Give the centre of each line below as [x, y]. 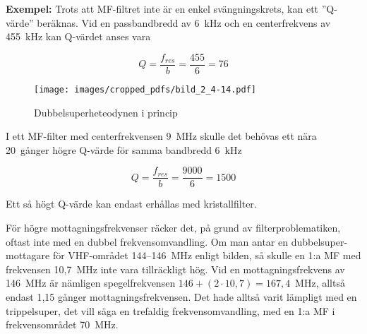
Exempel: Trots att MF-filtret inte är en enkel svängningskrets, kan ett [162, 8]
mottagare [28, 255]
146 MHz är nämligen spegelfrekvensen [91, 283]
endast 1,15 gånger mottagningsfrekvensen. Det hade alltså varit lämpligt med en [181, 296]
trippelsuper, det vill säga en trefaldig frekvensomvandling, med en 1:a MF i [170, 310]
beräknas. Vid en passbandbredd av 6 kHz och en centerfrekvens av [184, 22]
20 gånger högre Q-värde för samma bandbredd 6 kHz [124, 149]
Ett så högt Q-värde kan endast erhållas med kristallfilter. [131, 204]
